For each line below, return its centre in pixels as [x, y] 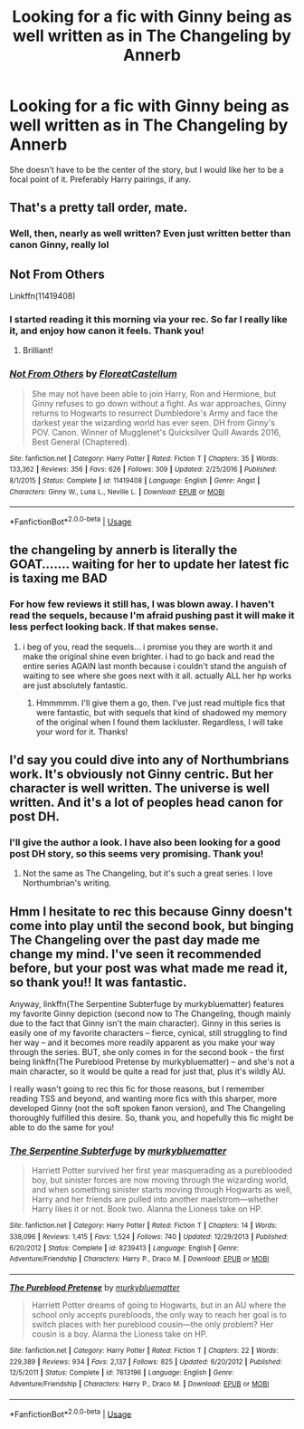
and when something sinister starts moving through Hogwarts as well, [161, 1190]
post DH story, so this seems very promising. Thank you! [137, 853]
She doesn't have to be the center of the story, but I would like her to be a [147, 169]
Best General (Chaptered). [81, 442]
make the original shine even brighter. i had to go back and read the [148, 656]
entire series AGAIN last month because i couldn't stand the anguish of [154, 666]
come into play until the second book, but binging [152, 925]
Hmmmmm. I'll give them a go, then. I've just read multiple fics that [161, 703]
